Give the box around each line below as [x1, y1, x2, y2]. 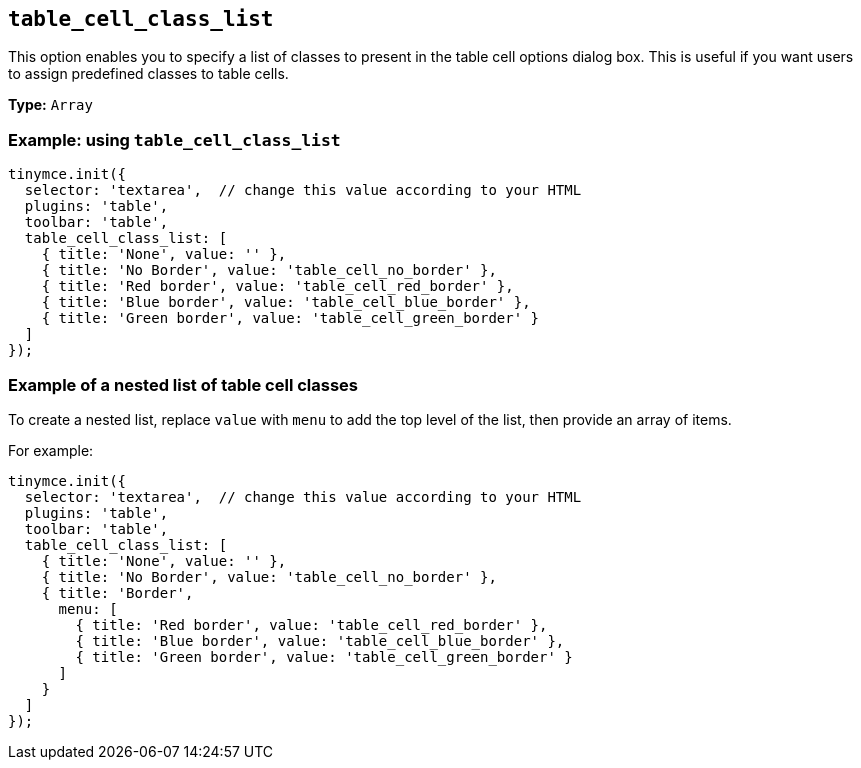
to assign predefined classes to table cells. [8, 65, 289, 83]
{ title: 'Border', [41, 584, 194, 601]
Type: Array [8, 96, 93, 114]
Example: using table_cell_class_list [8, 129, 341, 150]
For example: [8, 441, 94, 459]
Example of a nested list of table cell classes [8, 374, 358, 395]
